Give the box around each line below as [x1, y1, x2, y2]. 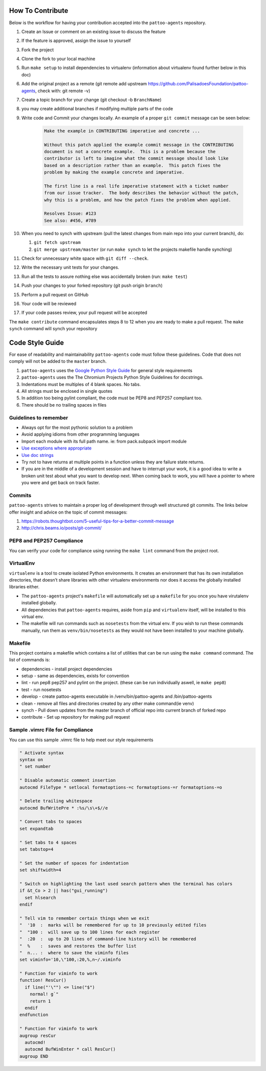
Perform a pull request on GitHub [21, 291, 89, 298]
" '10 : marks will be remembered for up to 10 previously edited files [19, 922, 207, 928]
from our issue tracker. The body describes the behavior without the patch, [44, 190, 239, 196]
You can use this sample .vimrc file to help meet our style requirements [9, 737, 154, 743]
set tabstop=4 [19, 847, 54, 852]
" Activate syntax [19, 750, 64, 756]
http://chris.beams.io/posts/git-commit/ [21, 525, 102, 531]
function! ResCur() [19, 977, 66, 983]
